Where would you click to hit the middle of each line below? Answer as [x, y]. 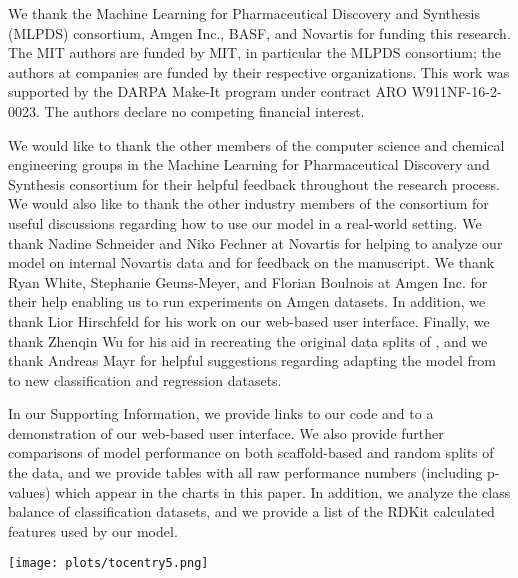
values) [29, 491]
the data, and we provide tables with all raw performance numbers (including [245, 472]
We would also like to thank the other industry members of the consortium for [248, 203]
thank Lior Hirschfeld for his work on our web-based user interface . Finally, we [249, 320]
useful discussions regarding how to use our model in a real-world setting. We [245, 222]
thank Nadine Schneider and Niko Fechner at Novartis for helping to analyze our [255, 242]
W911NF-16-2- [456, 91]
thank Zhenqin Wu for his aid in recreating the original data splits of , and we [248, 340]
